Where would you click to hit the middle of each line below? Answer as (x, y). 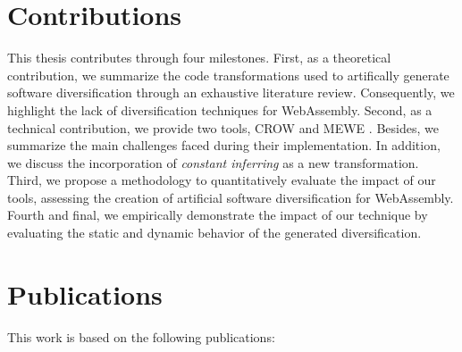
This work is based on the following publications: (141, 336)
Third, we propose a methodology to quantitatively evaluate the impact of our (222, 180)
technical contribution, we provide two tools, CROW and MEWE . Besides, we (223, 127)
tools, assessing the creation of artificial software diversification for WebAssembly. (231, 197)
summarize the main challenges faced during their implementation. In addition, (224, 145)
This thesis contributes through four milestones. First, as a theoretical (199, 58)
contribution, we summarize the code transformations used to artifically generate (228, 75)
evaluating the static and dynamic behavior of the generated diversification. (214, 233)
